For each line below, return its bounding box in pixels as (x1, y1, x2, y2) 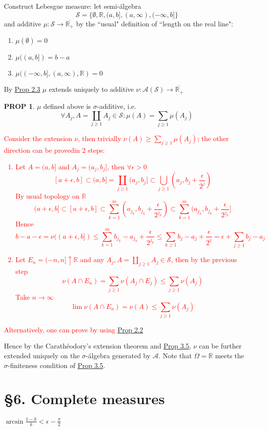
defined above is (43, 101, 91, 111)
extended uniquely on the (4, 350, 80, 361)
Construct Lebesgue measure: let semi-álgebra (4, 1, 141, 11)
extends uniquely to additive (49, 84, 134, 94)
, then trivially (78, 133, 122, 143)
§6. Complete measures (4, 389, 165, 409)
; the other (197, 133, 229, 143)
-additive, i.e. (97, 101, 136, 111)
